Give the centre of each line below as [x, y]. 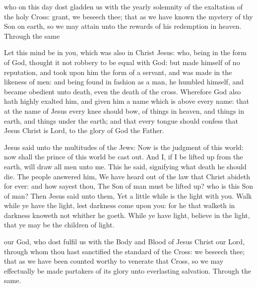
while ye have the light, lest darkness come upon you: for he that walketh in [120, 205]
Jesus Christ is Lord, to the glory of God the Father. [84, 130]
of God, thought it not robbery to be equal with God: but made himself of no [122, 62]
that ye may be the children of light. [59, 225]
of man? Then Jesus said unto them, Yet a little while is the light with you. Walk [128, 195]
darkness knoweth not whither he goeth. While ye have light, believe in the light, [127, 215]
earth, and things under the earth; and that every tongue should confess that [121, 120]
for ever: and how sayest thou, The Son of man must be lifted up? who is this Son [129, 186]
